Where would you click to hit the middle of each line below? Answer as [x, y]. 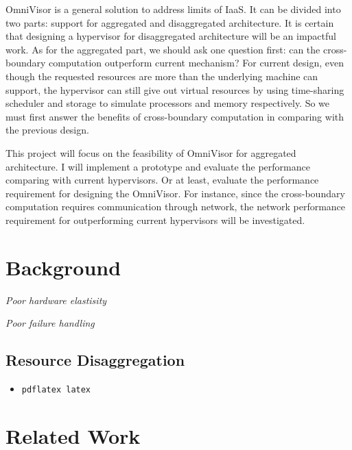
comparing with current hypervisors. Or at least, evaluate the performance [162, 180]
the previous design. [47, 130]
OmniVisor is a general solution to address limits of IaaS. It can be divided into [173, 9]
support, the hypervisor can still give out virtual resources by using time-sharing [175, 89]
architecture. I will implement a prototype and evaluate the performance [158, 166]
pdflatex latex [56, 390]
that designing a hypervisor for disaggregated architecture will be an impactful [171, 36]
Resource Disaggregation [95, 360]
